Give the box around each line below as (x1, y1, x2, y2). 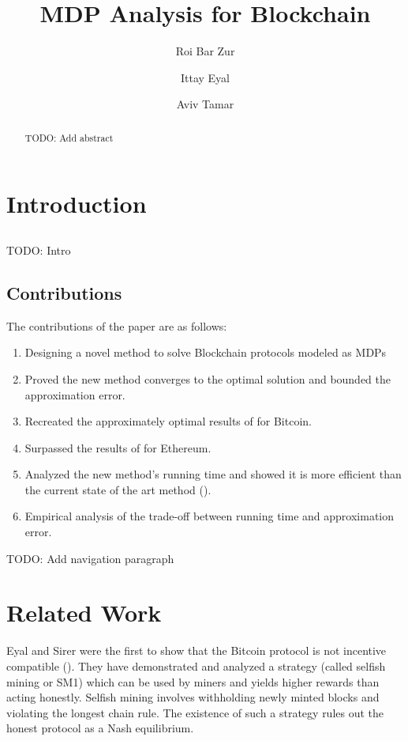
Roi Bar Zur (175, 43, 235, 59)
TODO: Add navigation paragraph (6, 550, 174, 566)
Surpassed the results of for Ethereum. (24, 439, 211, 456)
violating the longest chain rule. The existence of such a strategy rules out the (6, 704, 384, 720)
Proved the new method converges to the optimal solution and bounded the (24, 370, 391, 387)
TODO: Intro (6, 241, 71, 258)
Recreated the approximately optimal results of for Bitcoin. (24, 413, 312, 429)
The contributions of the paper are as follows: (6, 317, 227, 334)
